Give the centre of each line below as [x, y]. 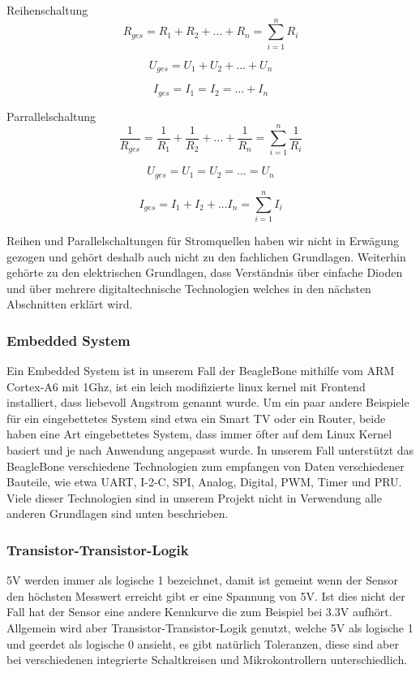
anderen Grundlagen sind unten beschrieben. [118, 513]
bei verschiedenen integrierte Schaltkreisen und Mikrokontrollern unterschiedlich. [207, 660]
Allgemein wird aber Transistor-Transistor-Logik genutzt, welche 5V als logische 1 [210, 628]
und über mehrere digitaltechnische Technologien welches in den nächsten [189, 288]
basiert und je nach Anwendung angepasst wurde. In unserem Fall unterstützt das [210, 450]
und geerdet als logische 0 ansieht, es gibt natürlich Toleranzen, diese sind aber [203, 643]
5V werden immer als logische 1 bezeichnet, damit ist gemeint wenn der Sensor [202, 580]
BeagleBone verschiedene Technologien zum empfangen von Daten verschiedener [206, 466]
